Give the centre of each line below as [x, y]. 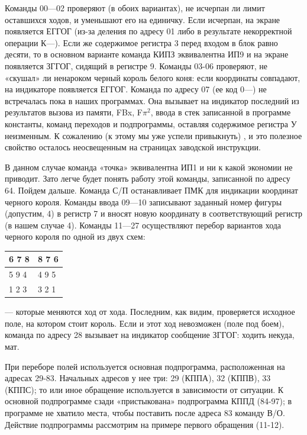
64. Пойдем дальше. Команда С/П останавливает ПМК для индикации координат [151, 190]
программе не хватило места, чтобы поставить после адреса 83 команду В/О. [145, 412]
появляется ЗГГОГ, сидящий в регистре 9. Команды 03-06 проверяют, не [136, 65]
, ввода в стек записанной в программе [221, 112]
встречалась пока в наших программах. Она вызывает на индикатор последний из [152, 100]
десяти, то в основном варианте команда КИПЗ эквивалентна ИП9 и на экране [147, 54]
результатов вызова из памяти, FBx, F [74, 112]
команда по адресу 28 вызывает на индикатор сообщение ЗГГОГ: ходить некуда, [150, 335]
